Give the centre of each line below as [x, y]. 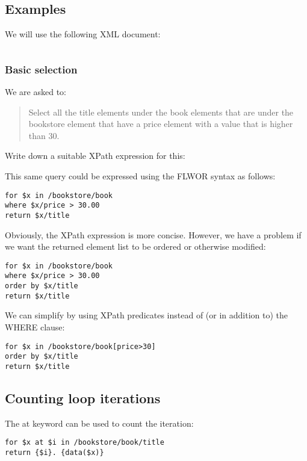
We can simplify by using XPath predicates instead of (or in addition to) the [147, 315]
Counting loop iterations [83, 398]
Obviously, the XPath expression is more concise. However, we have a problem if [153, 234]
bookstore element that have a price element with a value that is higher [161, 124]
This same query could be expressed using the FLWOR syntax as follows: [140, 175]
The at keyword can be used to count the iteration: [99, 423]
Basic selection [41, 69]
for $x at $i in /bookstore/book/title [85, 443]
